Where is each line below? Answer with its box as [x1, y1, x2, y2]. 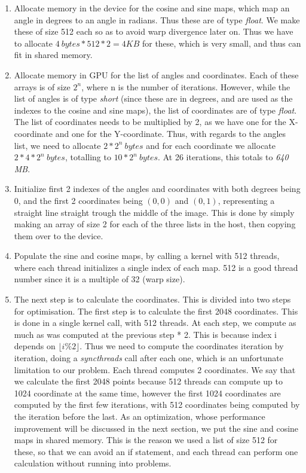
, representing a [218, 194, 275, 206]
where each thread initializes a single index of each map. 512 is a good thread [14, 261, 298, 273]
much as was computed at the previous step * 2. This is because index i [14, 328, 277, 340]
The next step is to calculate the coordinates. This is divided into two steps [14, 293, 291, 306]
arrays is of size [14, 80, 71, 93]
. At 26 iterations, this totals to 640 [158, 151, 289, 163]
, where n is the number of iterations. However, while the [81, 80, 290, 93]
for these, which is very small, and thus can [142, 36, 301, 49]
